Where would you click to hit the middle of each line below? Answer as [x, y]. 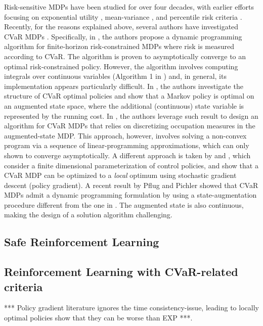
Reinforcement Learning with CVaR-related [121, 272]
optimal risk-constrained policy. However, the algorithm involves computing [121, 66]
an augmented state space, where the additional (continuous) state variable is [124, 105]
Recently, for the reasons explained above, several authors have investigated [121, 27]
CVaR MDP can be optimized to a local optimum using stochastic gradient [120, 175]
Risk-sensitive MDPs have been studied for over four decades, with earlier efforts [129, 7]
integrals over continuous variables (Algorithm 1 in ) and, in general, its [115, 76]
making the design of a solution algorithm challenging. [88, 215]
